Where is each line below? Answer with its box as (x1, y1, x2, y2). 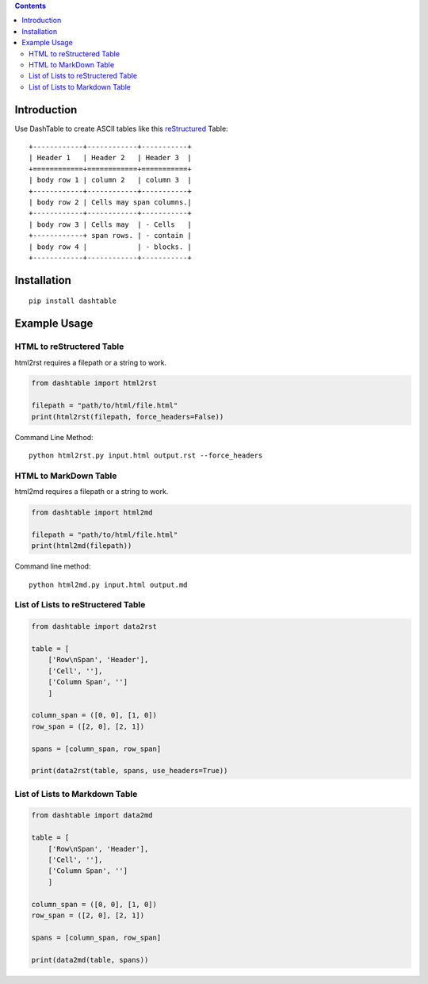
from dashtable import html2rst (31, 379, 158, 388)
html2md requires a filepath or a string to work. (14, 487, 169, 496)
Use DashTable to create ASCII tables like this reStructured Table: (14, 124, 229, 133)
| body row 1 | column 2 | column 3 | (29, 175, 192, 185)
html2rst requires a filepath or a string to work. (14, 358, 167, 367)
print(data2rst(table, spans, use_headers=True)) (31, 766, 228, 775)
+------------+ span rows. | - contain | (29, 231, 192, 240)
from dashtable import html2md (31, 508, 154, 517)
